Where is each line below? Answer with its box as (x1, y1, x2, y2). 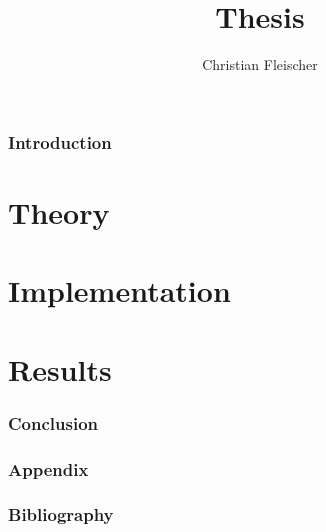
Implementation (8, 270, 231, 311)
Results (8, 348, 112, 389)
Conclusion (8, 410, 98, 435)
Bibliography (8, 502, 114, 527)
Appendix (8, 456, 89, 481)
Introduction (8, 129, 112, 154)
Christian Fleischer (202, 54, 318, 75)
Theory (8, 191, 110, 232)
